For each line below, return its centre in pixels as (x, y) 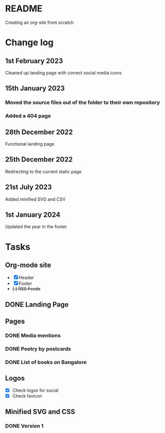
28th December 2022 (39, 132)
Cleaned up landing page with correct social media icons (63, 73)
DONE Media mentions (33, 336)
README (24, 9)
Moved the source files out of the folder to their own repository (83, 102)
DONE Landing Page (37, 304)
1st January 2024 (33, 215)
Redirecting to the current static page (43, 172)
